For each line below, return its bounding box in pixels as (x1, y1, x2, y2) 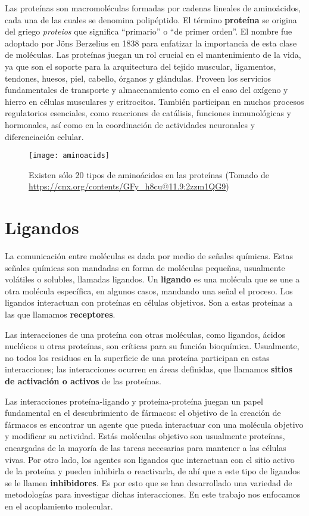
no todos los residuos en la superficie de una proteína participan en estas (5, 351, 270, 363)
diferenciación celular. (5, 130, 84, 142)
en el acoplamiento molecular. (5, 499, 113, 512)
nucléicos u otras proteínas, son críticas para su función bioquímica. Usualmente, (5, 340, 299, 352)
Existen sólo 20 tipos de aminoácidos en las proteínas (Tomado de (29, 168, 269, 181)
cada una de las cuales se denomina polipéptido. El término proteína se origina (5, 13, 297, 26)
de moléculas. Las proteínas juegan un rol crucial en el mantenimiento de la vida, (5, 48, 301, 61)
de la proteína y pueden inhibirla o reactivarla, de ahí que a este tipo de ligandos (5, 465, 300, 477)
